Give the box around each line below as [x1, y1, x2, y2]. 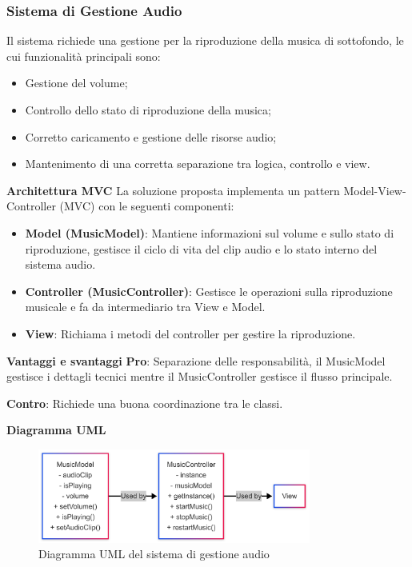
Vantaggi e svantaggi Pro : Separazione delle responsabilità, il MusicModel [6, 352, 386, 369]
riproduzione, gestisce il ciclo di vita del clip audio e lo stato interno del [25, 240, 378, 257]
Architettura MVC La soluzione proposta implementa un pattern [6, 182, 340, 198]
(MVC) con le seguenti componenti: [59, 198, 234, 214]
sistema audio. [25, 256, 96, 273]
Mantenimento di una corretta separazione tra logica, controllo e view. [25, 155, 370, 172]
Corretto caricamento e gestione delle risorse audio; [25, 128, 277, 145]
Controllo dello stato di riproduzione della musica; [25, 102, 271, 118]
